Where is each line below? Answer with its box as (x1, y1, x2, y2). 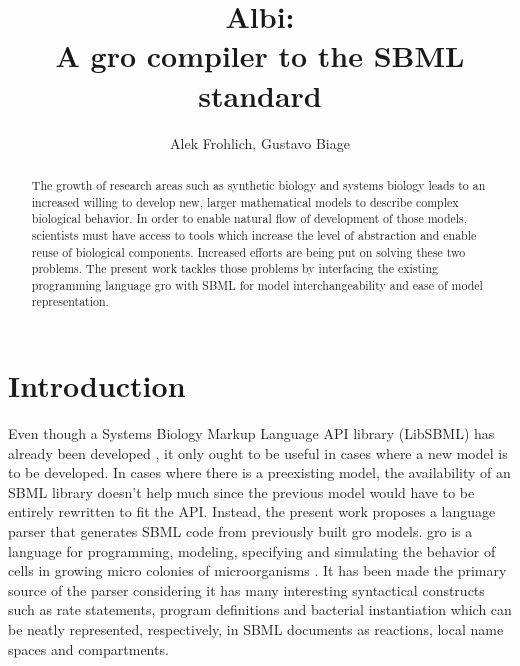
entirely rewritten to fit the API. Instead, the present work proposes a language (8, 501, 496, 522)
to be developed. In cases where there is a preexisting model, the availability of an (8, 462, 511, 483)
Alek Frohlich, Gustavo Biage (170, 132, 350, 153)
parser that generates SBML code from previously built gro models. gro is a (8, 521, 473, 542)
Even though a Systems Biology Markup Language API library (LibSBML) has (8, 423, 495, 444)
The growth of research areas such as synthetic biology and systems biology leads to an (31, 176, 486, 193)
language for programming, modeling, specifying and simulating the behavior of (8, 540, 496, 561)
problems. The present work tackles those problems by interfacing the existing (31, 260, 438, 277)
